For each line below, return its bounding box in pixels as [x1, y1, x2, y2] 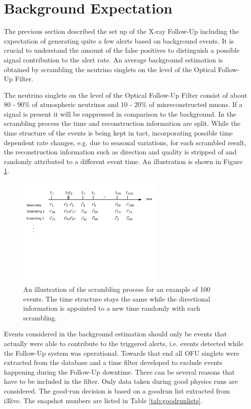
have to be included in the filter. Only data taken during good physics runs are [4, 376, 238, 386]
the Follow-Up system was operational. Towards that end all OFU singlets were [4, 348, 239, 358]
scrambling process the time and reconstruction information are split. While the [4, 118, 241, 128]
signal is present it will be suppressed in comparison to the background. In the [4, 108, 236, 119]
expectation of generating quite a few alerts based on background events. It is [4, 35, 234, 45]
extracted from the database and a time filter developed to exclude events [4, 357, 222, 367]
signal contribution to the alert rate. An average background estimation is [4, 54, 223, 64]
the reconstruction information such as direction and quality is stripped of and [4, 147, 236, 157]
